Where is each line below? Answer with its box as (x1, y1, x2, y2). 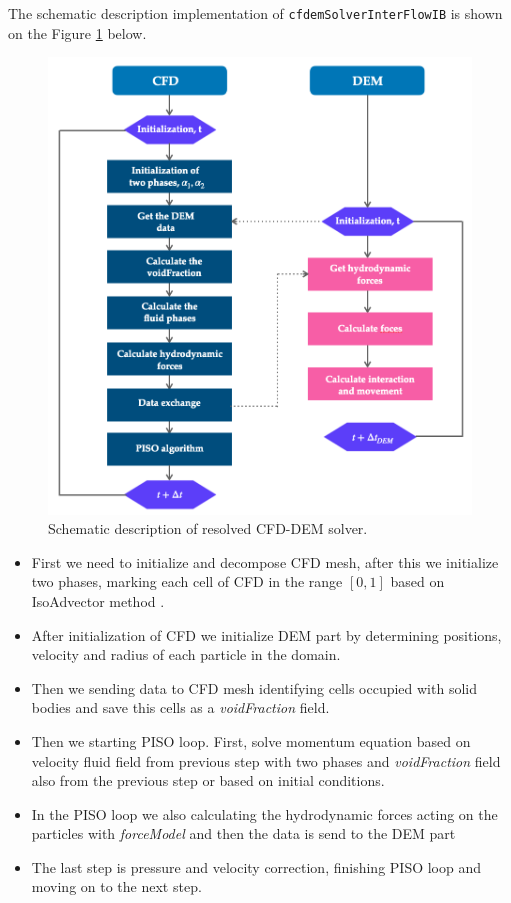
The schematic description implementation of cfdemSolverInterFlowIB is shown (8, 3, 503, 23)
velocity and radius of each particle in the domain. (31, 644, 341, 665)
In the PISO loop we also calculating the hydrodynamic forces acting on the (31, 803, 498, 824)
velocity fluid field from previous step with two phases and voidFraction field (31, 750, 501, 771)
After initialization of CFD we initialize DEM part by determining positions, (31, 624, 502, 645)
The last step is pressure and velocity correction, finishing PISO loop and (31, 856, 482, 877)
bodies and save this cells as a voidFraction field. (31, 697, 330, 718)
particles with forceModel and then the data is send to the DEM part (31, 823, 456, 844)
